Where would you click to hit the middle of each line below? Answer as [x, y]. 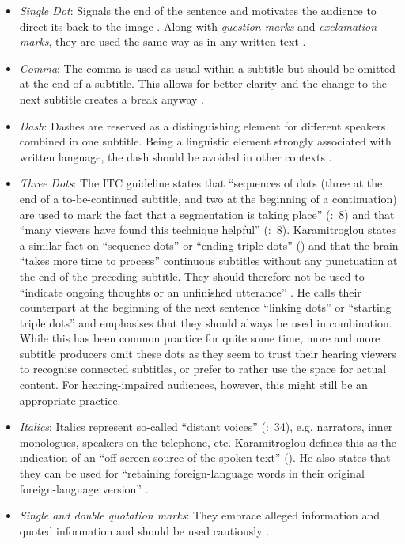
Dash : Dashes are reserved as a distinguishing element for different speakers [202, 125]
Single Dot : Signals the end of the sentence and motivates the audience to [198, 10]
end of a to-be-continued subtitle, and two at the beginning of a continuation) [208, 198]
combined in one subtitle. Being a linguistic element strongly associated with [205, 141]
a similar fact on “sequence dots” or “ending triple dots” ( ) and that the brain [209, 245]
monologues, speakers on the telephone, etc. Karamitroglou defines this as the [208, 442]
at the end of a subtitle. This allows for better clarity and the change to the [203, 83]
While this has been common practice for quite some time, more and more [200, 338]
